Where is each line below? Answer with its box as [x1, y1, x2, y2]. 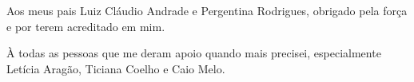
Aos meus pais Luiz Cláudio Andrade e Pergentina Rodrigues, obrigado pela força [6, 2, 408, 18]
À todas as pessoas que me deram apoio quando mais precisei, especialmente [6, 45, 381, 61]
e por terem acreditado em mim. [6, 18, 165, 34]
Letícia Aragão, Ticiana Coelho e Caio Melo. [6, 60, 225, 76]
